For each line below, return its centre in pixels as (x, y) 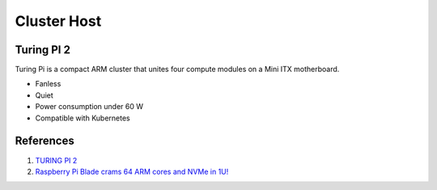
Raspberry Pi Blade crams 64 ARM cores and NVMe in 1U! (132, 171)
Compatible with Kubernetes (83, 118)
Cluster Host (58, 21)
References (45, 141)
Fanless (48, 84)
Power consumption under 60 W (89, 107)
